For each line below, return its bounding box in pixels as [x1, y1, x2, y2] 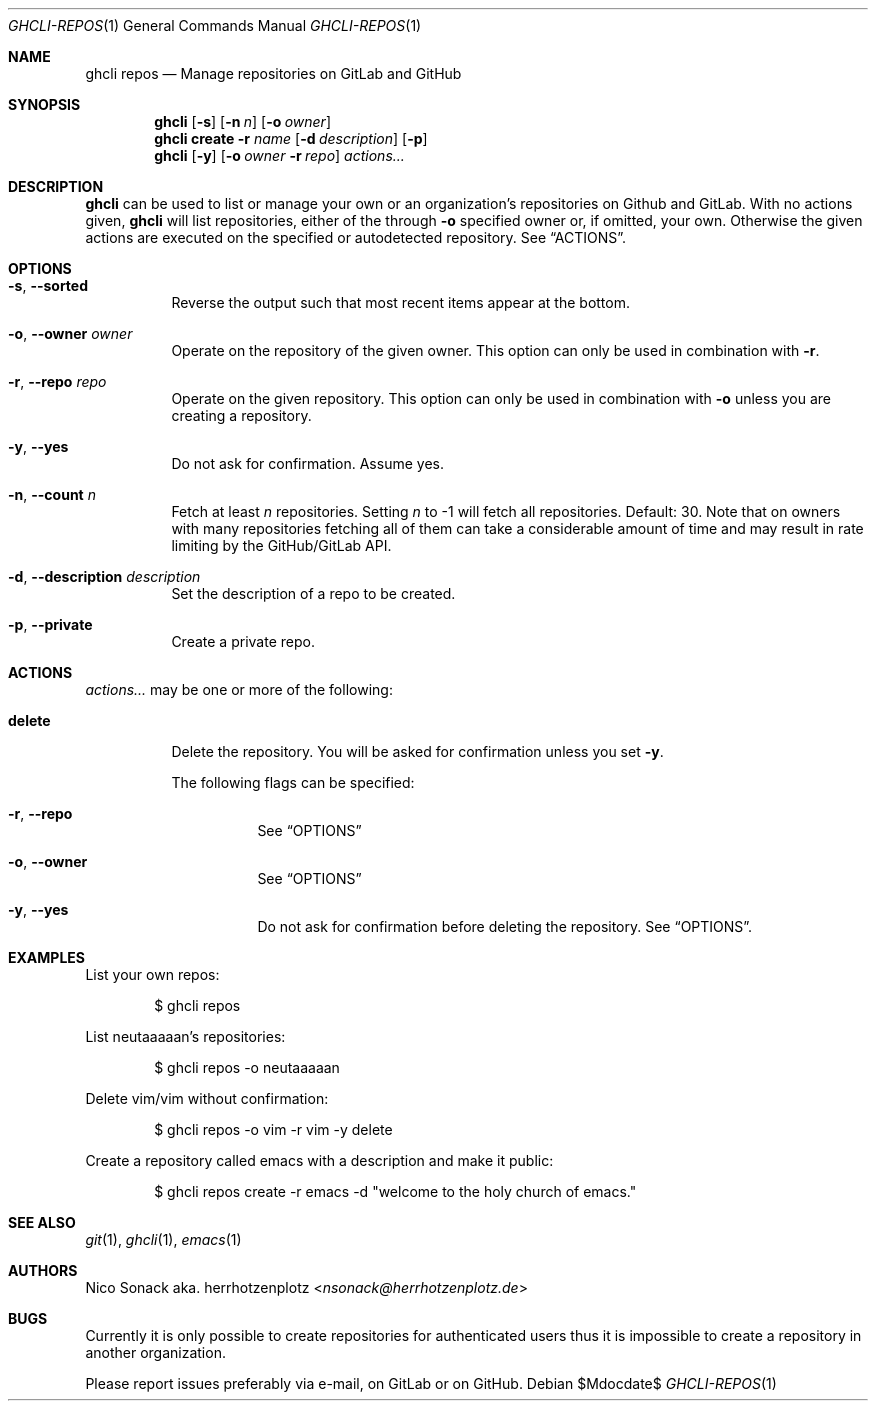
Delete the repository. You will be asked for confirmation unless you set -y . [171, 743, 664, 760]
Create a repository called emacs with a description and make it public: [85, 1152, 554, 1169]
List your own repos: [85, 966, 220, 983]
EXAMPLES [8, 949, 85, 966]
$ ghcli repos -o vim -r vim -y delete [154, 1121, 393, 1138]
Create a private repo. [171, 633, 315, 650]
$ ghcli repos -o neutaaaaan [154, 1059, 340, 1076]
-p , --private [8, 616, 93, 633]
